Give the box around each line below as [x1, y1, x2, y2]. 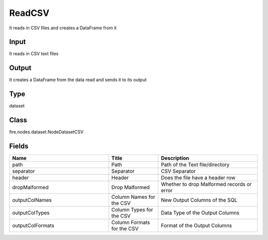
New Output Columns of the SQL [161, 197, 238, 204]
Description [161, 155, 190, 161]
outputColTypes [12, 209, 50, 216]
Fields [9, 142, 29, 150]
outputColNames [12, 197, 52, 204]
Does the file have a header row [161, 174, 236, 181]
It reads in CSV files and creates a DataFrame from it [9, 25, 117, 31]
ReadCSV [9, 7, 50, 18]
